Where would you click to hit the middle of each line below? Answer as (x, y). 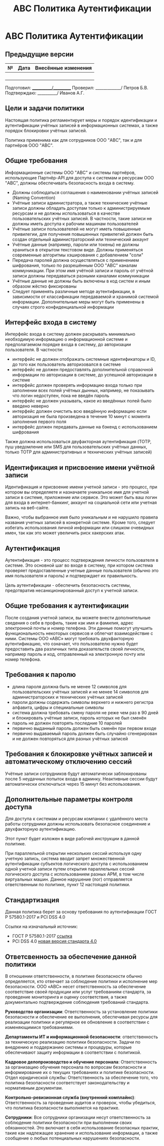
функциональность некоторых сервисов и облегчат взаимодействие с (79, 633)
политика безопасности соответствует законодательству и (67, 1083)
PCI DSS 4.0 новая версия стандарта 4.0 (54, 941)
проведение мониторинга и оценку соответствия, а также (66, 997)
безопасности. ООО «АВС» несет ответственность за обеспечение (75, 986)
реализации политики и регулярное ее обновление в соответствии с (77, 1022)
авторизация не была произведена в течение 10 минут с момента (81, 417)
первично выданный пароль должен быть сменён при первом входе (84, 728)
